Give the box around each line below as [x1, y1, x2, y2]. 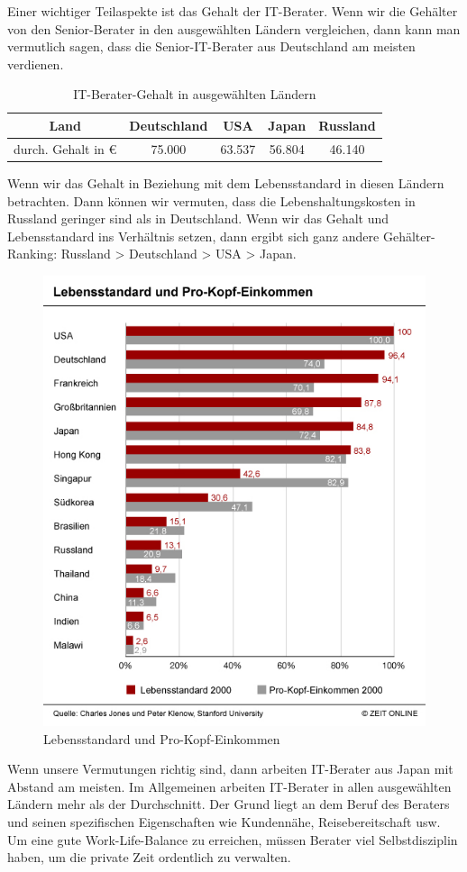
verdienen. [7, 54, 64, 73]
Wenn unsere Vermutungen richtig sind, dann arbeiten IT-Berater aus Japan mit [7, 759, 453, 778]
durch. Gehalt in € [14, 139, 117, 158]
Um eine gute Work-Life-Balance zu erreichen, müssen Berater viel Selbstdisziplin [7, 830, 458, 849]
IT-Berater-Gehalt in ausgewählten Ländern [73, 85, 316, 104]
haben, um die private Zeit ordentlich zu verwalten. [7, 848, 291, 867]
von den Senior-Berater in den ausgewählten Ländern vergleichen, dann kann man [7, 19, 461, 38]
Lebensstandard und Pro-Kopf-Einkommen [43, 729, 280, 748]
